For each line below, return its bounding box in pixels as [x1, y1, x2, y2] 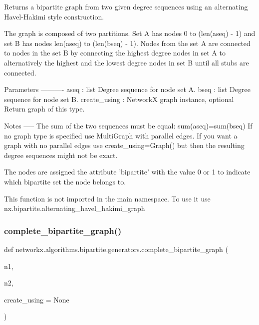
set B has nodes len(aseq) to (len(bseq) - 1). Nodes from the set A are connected [4, 37, 251, 48]
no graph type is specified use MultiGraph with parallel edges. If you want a [4, 130, 238, 140]
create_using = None [4, 294, 69, 304]
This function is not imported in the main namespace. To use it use [4, 193, 211, 203]
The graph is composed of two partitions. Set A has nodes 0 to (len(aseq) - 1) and [4, 28, 256, 38]
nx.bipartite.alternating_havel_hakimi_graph [4, 203, 145, 213]
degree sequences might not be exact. [4, 149, 118, 160]
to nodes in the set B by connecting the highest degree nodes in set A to [4, 47, 226, 58]
